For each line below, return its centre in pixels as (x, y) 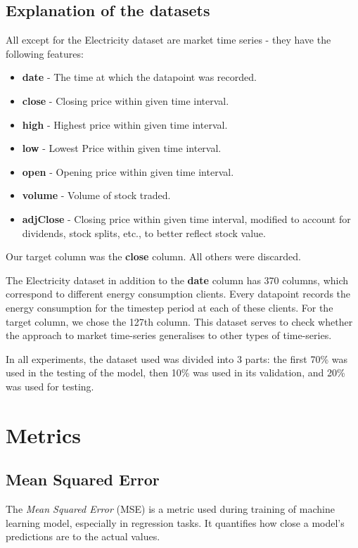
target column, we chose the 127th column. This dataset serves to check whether (179, 321)
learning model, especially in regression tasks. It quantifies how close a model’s (175, 522)
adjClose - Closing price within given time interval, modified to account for (186, 218)
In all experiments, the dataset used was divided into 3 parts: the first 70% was (177, 358)
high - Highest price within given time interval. (125, 124)
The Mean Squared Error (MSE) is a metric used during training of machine (170, 509)
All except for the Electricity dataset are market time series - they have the (168, 40)
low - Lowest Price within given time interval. (122, 148)
